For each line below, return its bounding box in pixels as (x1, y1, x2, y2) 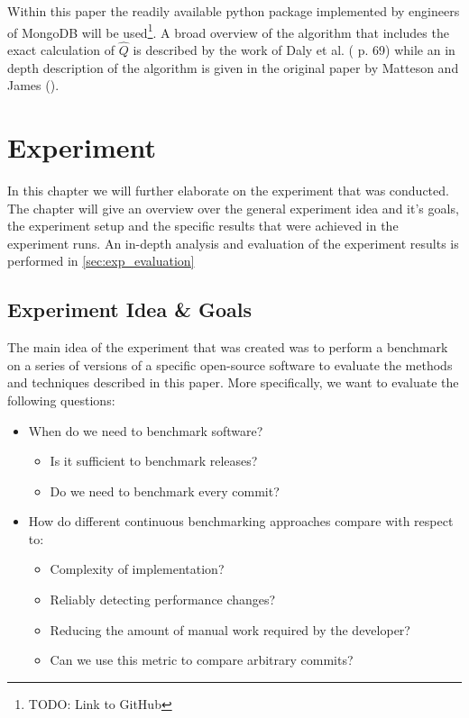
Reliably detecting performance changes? (50, 590, 276, 609)
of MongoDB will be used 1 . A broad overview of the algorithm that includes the (7, 20, 449, 41)
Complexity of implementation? (50, 559, 225, 578)
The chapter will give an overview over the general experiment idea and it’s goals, (7, 198, 459, 217)
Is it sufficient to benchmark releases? (50, 451, 258, 470)
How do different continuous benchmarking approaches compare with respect (28, 512, 454, 531)
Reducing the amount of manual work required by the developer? (50, 620, 410, 639)
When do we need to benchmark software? (28, 421, 263, 440)
